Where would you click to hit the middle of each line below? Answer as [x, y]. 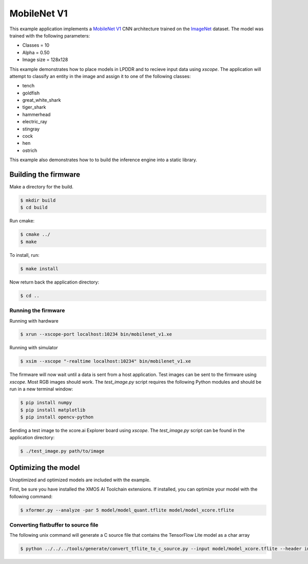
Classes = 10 [36, 45]
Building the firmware [45, 174]
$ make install [39, 269]
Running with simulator [34, 348]
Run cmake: [22, 221]
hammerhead [36, 114]
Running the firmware [37, 311]
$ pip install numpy [46, 403]
